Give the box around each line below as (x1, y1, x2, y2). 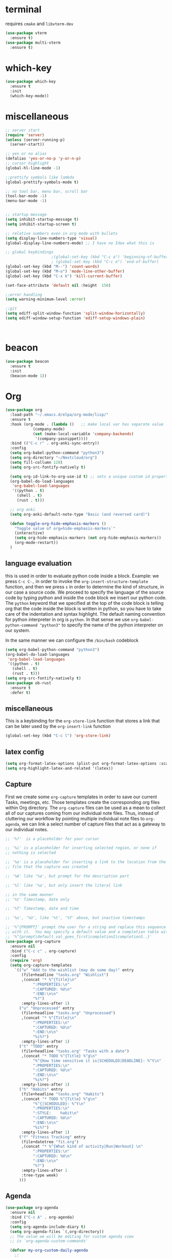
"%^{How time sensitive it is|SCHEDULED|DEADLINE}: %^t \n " (32, 1058, 161, 1063)
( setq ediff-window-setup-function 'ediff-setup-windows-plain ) (5, 316, 145, 321)
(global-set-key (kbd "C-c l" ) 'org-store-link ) (5, 733, 111, 738)
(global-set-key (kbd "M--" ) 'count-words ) (5, 264, 100, 269)
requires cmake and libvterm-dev (5, 21, 74, 27)
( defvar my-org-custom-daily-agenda (10, 1248, 88, 1253)
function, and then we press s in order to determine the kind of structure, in (5, 583, 164, 589)
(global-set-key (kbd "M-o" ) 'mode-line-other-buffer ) (5, 268, 125, 274)
